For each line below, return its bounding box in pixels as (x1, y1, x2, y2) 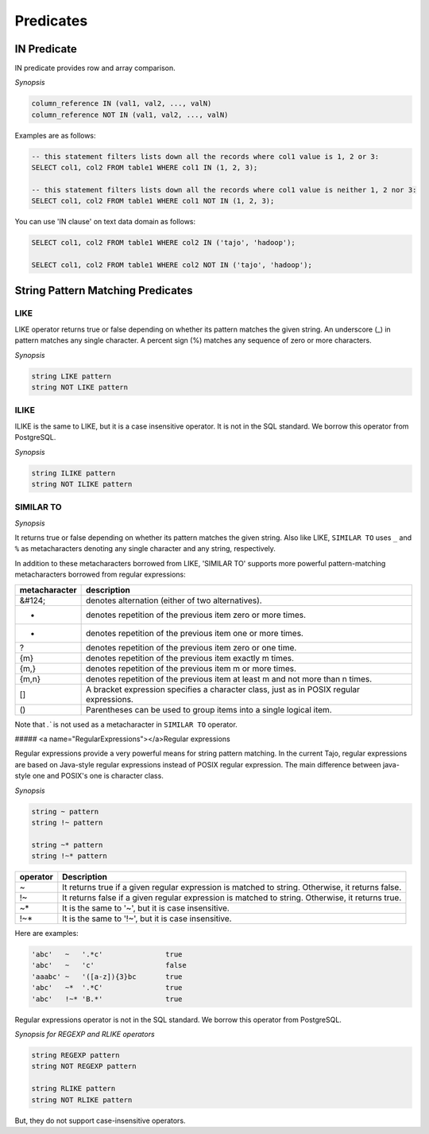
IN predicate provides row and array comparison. (14, 64, 176, 73)
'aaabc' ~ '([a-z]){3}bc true (31, 972, 183, 981)
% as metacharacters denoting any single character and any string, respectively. (14, 544, 276, 553)
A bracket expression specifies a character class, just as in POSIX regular (85, 684, 361, 695)
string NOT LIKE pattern (31, 383, 129, 392)
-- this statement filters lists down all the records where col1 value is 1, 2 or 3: (31, 152, 380, 161)
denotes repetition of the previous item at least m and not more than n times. (85, 673, 373, 684)
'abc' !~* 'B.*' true (31, 994, 183, 1004)
